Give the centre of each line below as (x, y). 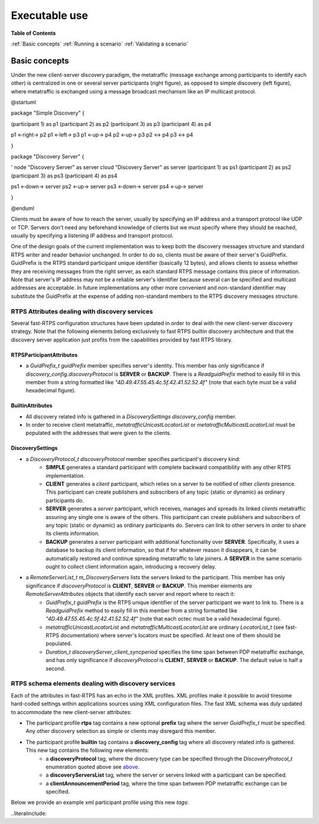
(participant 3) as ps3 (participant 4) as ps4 (64, 176)
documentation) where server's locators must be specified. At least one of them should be (170, 635)
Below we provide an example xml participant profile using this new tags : (100, 802)
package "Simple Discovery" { (48, 113)
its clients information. (73, 533)
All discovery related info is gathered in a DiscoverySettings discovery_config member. (131, 416)
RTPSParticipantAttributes (44, 355)
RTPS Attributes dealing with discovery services (82, 312)
